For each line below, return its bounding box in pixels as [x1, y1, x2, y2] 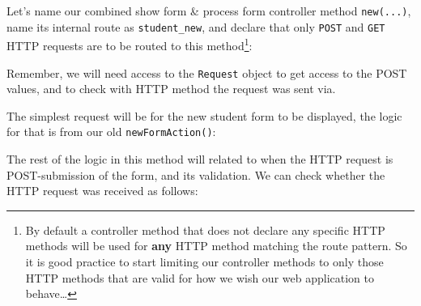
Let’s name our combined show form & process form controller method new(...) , [6, 2, 411, 19]
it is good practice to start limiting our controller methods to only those [25, 253, 384, 270]
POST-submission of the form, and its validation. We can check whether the [6, 166, 385, 183]
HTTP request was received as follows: [6, 182, 198, 199]
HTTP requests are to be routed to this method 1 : [6, 35, 253, 53]
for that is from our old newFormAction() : [6, 123, 216, 140]
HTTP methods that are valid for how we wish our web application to [25, 269, 374, 286]
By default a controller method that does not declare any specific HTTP [25, 221, 385, 238]
